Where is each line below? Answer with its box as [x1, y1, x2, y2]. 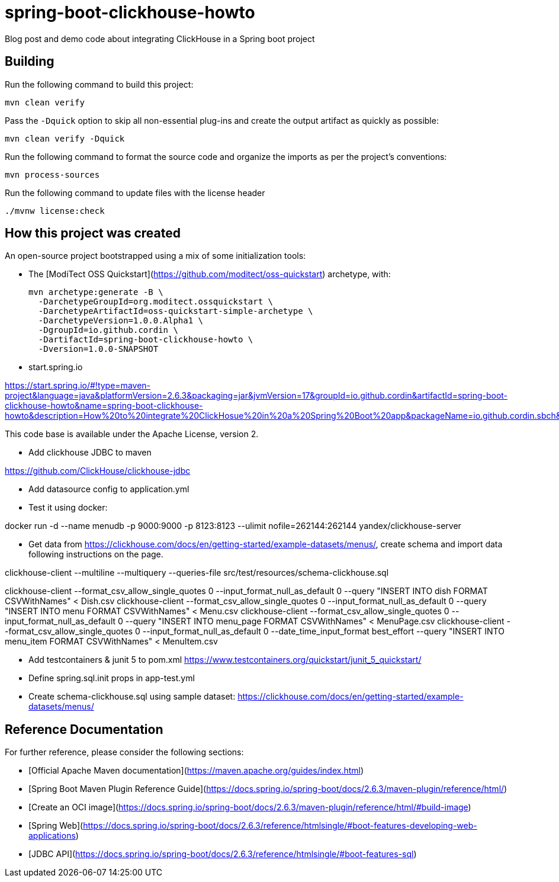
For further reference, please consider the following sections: [5, 747, 244, 758]
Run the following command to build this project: [5, 79, 194, 89]
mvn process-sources [5, 169, 100, 179]
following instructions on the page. [28, 549, 163, 560]
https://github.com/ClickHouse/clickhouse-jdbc [5, 466, 191, 476]
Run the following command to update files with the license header [5, 187, 265, 198]
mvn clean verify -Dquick [5, 133, 125, 143]
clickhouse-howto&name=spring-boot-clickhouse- [5, 400, 203, 411]
